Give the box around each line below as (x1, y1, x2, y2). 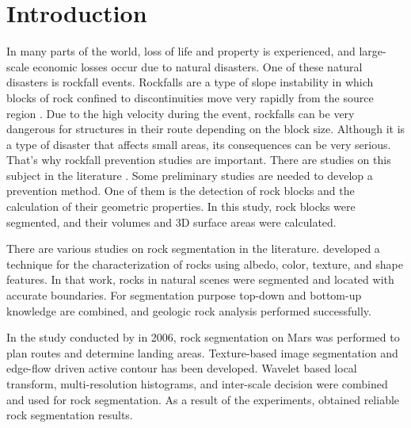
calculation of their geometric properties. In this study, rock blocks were (6, 198, 356, 215)
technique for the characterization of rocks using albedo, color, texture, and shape (6, 255, 403, 272)
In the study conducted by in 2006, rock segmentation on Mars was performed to (6, 329, 400, 346)
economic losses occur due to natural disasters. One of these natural (32, 58, 363, 75)
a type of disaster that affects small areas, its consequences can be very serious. (6, 136, 391, 152)
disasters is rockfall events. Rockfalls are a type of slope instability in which (6, 74, 374, 90)
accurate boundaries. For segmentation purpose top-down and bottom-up (6, 287, 362, 304)
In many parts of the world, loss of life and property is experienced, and (6, 43, 356, 59)
